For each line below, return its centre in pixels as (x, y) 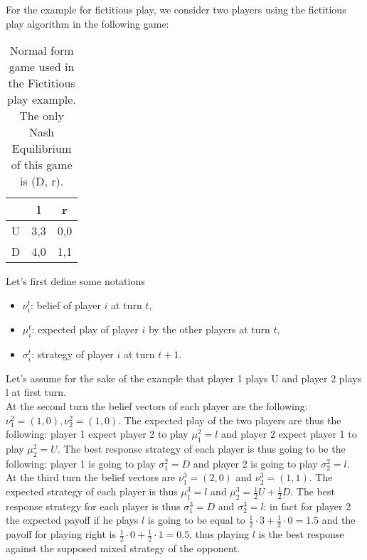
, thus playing (219, 534)
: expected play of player (85, 329)
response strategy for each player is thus (93, 506)
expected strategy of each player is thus (92, 491)
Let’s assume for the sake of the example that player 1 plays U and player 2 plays (184, 378)
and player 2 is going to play (255, 463)
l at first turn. (36, 392)
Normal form (42, 50)
